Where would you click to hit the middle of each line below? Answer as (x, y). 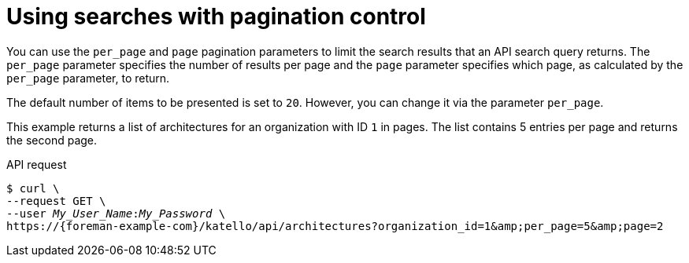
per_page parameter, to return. (88, 78)
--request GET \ (56, 201)
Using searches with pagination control (216, 16)
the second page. (52, 140)
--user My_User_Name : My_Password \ (116, 213)
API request (37, 164)
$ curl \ (33, 188)
